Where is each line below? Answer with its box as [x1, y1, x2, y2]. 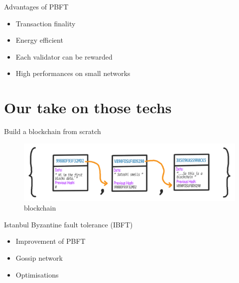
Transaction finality [15, 18, 76, 28]
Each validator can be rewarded [15, 51, 113, 62]
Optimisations [15, 269, 59, 280]
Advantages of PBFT [4, 1, 69, 11]
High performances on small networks [15, 68, 130, 78]
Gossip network [15, 253, 63, 263]
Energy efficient [15, 35, 63, 45]
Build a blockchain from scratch [4, 126, 101, 137]
